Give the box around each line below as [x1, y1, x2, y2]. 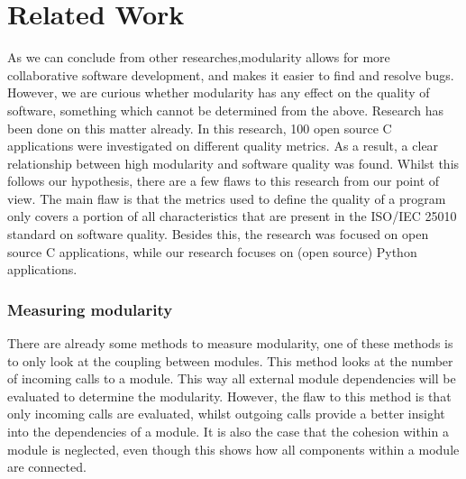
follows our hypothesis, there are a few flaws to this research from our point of [7, 171, 440, 190]
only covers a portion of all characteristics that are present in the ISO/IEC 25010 [7, 207, 457, 226]
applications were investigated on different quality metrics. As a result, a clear [7, 136, 439, 155]
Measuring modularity [7, 298, 173, 320]
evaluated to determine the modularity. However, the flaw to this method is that [7, 386, 452, 405]
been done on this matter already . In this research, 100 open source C [7, 118, 392, 137]
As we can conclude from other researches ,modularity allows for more [7, 48, 390, 67]
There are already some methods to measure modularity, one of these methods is [7, 334, 453, 353]
